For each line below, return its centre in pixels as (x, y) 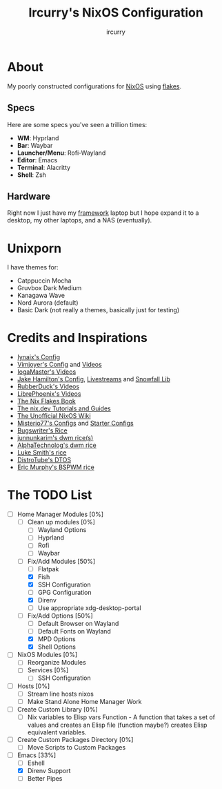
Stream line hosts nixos (61, 694)
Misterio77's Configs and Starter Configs (75, 424)
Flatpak (48, 569)
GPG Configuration (64, 592)
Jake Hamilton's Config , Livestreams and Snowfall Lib (94, 379)
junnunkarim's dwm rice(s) (55, 438)
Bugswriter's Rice (42, 430)
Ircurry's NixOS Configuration (116, 13)
